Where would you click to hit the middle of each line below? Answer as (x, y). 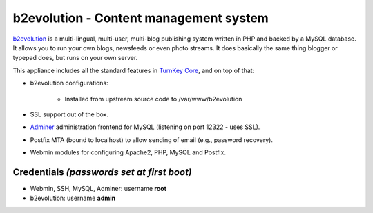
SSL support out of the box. (69, 114)
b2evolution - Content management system (141, 18)
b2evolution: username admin (73, 198)
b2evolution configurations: (69, 83)
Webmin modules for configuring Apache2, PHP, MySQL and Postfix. (128, 152)
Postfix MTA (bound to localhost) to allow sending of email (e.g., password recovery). (151, 140)
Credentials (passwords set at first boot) (103, 172)
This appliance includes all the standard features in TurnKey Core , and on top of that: (134, 70)
